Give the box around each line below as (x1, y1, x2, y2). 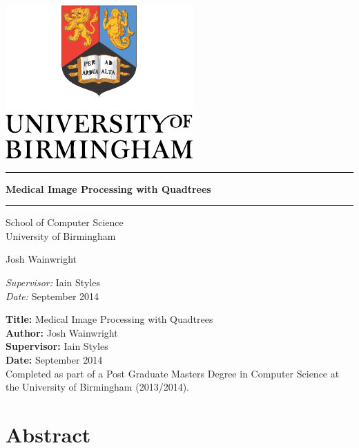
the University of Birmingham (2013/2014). (6, 380, 189, 394)
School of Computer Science (6, 215, 124, 230)
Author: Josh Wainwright (6, 325, 118, 339)
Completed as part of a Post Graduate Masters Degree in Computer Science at (6, 366, 340, 380)
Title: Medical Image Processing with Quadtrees (6, 312, 213, 326)
